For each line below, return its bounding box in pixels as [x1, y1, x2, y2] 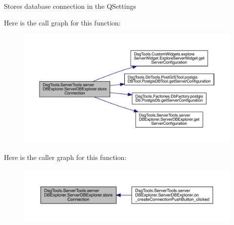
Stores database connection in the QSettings [4, 1, 136, 11]
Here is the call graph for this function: [4, 17, 121, 27]
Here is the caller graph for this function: [4, 152, 127, 162]
